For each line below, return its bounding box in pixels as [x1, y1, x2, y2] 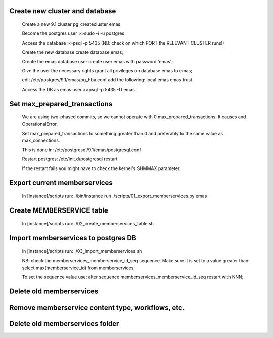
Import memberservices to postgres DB [9, 234, 136, 242]
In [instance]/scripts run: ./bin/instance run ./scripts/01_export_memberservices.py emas [22, 193, 207, 199]
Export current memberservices [9, 179, 113, 187]
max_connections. [22, 137, 60, 144]
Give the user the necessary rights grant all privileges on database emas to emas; [22, 67, 192, 73]
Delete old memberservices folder [9, 319, 119, 328]
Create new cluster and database [9, 7, 116, 15]
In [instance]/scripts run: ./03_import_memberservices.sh [22, 248, 142, 254]
